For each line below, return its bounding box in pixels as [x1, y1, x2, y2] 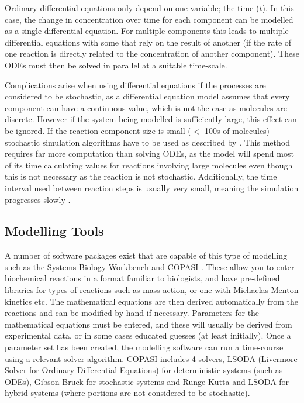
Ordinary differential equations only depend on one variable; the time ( [5, 2, 260, 13]
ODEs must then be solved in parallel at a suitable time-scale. [5, 58, 227, 71]
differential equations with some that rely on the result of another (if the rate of [5, 36, 292, 48]
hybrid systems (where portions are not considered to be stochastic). [5, 387, 250, 399]
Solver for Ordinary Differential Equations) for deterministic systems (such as [5, 364, 283, 376]
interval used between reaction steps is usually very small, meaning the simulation [5, 181, 299, 194]
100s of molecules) [205, 124, 270, 136]
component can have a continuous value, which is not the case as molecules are [5, 101, 287, 113]
